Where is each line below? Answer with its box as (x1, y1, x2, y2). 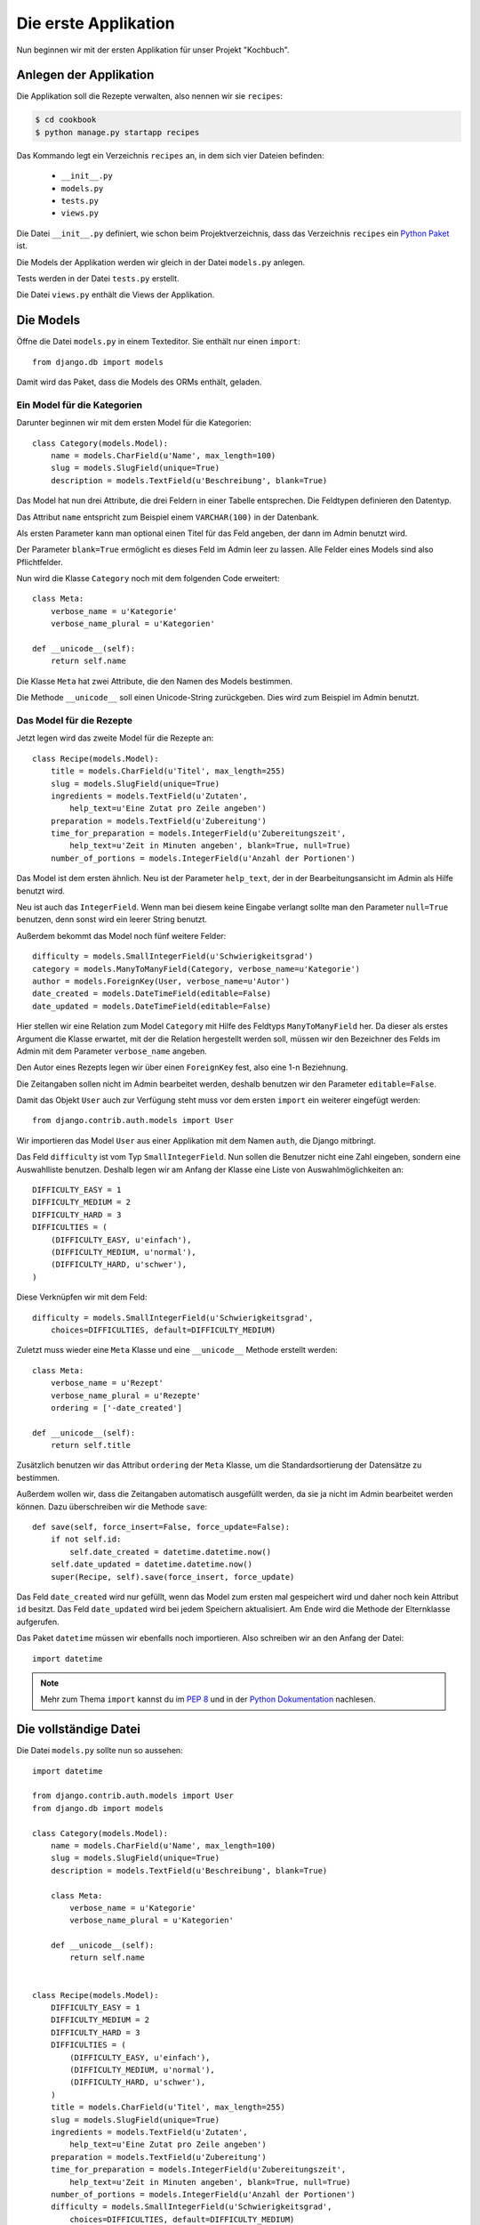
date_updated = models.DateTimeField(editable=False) (32, 1001, 271, 1011)
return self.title (50, 1440, 132, 1451)
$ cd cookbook (35, 115, 97, 125)
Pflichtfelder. (16, 556, 63, 567)
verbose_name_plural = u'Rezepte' (50, 1390, 202, 1401)
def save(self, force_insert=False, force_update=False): (32, 1522, 291, 1533)
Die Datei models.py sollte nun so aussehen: (16, 1745, 183, 1756)
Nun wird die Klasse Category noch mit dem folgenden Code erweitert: (16, 573, 280, 584)
